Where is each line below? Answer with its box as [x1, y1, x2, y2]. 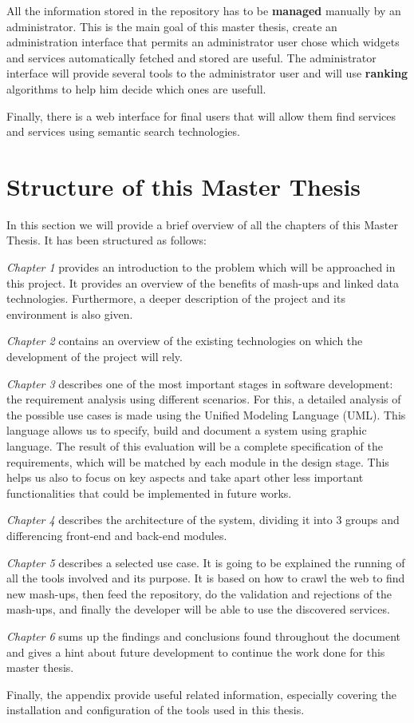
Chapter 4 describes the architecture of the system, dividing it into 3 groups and [6, 511, 400, 528]
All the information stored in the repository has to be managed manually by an [6, 2, 401, 18]
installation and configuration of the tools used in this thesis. [6, 701, 305, 718]
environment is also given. [6, 305, 133, 322]
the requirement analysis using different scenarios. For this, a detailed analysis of [6, 391, 401, 407]
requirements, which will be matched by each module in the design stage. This [6, 453, 389, 470]
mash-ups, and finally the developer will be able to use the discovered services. [6, 601, 390, 618]
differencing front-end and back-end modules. [6, 526, 227, 543]
